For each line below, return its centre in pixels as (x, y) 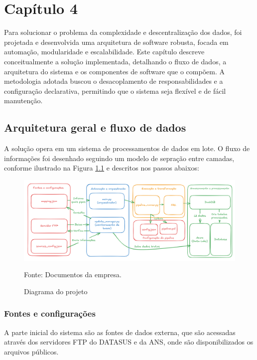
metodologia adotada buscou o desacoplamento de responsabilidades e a (114, 81)
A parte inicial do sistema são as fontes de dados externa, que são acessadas (120, 332)
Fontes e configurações (50, 313)
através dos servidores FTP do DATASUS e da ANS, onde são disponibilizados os (129, 342)
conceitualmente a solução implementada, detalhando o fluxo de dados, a (115, 61)
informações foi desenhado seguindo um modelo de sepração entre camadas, (119, 158)
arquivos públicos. (31, 351)
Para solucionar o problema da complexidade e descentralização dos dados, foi (123, 32)
